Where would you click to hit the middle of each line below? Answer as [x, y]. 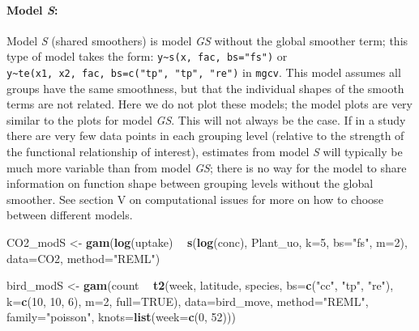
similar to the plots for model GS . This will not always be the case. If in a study [206, 119]
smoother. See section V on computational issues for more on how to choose [195, 199]
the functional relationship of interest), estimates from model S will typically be [205, 152]
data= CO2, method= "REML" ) [83, 258]
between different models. [70, 215]
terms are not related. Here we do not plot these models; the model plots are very [209, 104]
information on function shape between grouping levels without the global [190, 183]
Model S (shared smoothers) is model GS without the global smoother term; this [207, 40]
